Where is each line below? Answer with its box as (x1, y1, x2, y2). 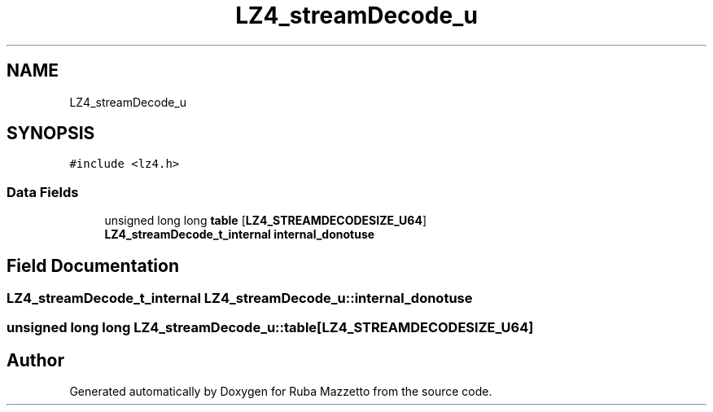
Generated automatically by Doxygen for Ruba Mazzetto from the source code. (69, 384, 492, 399)
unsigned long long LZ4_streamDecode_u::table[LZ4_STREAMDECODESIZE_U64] (7, 319, 534, 336)
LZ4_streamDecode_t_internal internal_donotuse (104, 227, 375, 242)
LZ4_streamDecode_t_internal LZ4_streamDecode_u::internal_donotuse (7, 290, 473, 307)
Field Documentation (7, 255, 179, 276)
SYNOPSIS (7, 123, 95, 144)
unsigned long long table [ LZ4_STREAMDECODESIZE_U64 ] (104, 213, 427, 228)
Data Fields (7, 183, 79, 200)
